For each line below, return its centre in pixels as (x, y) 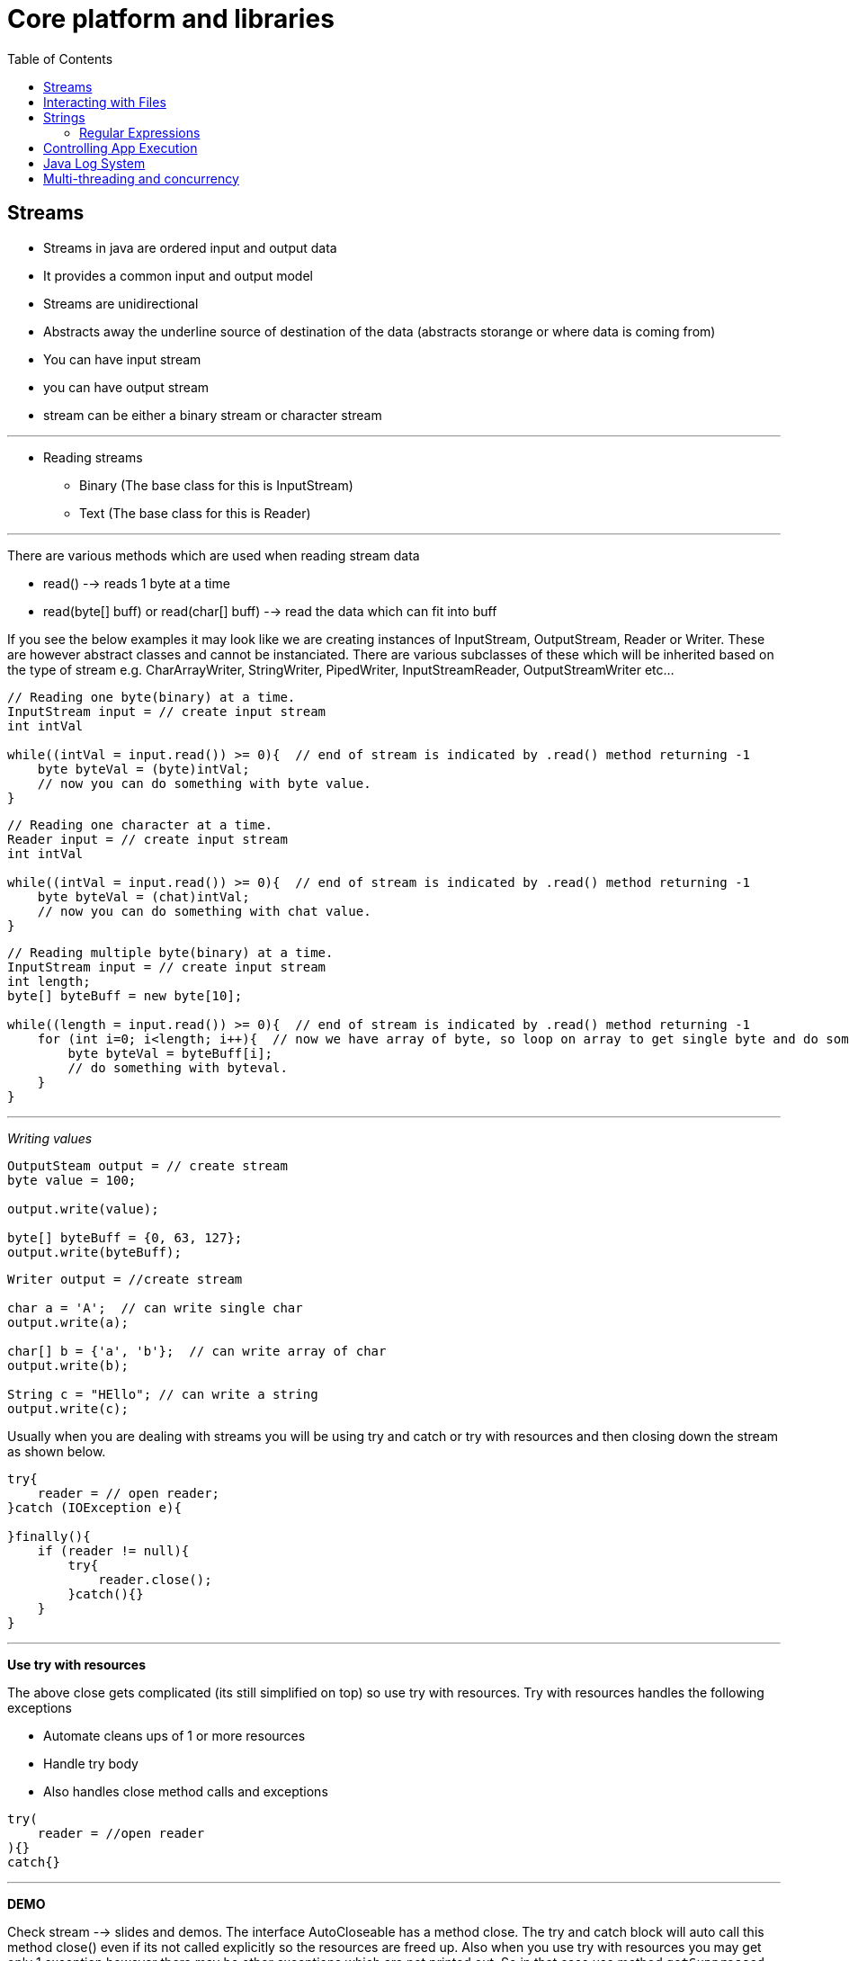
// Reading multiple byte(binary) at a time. (170, 952)
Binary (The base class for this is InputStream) (216, 485)
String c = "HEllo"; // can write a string (163, 1394)
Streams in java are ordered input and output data (190, 247)
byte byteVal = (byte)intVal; (143, 769)
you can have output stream (126, 387)
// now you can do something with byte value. (204, 783)
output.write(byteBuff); (94, 1252)
